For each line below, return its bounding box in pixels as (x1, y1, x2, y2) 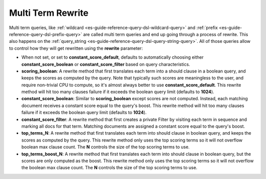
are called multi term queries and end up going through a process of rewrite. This (83, 31, 248, 37)
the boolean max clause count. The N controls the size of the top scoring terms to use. (21, 165, 198, 171)
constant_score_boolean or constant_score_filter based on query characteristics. (21, 61, 191, 67)
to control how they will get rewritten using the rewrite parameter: (9, 45, 143, 51)
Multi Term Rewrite (9, 7, 89, 18)
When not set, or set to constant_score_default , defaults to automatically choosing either (21, 54, 204, 60)
